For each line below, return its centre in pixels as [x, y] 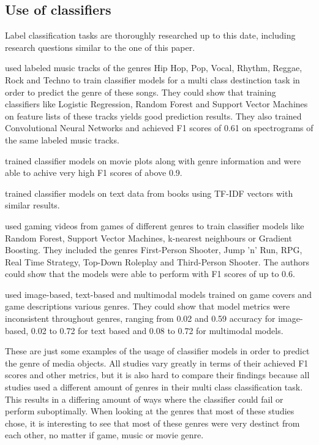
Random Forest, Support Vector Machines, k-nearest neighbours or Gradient [148, 238]
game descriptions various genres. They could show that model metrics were [148, 306]
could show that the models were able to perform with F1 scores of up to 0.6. [150, 274]
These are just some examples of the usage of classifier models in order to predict [157, 351]
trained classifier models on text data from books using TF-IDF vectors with [149, 193]
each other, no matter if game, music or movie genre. [104, 435]
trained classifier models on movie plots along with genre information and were [153, 160]
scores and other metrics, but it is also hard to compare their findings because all [157, 375]
